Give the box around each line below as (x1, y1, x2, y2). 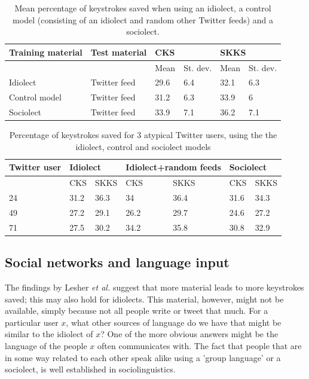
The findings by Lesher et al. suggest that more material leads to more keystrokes (5, 281, 304, 294)
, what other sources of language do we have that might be (66, 316, 282, 328)
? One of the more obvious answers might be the (100, 328, 279, 340)
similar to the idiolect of (5, 328, 93, 340)
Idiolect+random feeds (126, 161, 221, 173)
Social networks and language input (5, 253, 230, 271)
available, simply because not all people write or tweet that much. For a (5, 304, 268, 317)
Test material (90, 45, 147, 58)
